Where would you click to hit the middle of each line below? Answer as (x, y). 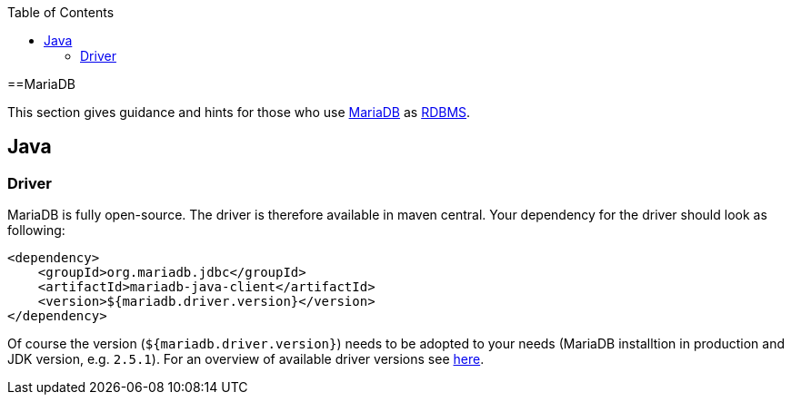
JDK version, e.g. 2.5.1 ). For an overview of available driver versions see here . (246, 359)
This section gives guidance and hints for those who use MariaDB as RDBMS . (239, 112)
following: (36, 230)
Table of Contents (61, 12)
